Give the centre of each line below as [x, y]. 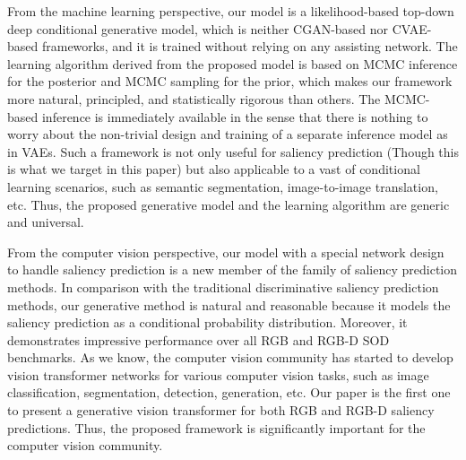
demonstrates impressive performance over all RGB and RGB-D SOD [198, 339]
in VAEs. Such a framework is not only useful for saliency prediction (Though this [233, 151]
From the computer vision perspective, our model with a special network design [226, 252]
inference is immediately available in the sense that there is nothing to [235, 116]
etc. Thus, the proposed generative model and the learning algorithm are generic [229, 204]
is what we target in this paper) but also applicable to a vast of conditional [214, 169]
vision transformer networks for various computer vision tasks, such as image [218, 374]
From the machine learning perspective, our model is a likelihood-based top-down [231, 11]
